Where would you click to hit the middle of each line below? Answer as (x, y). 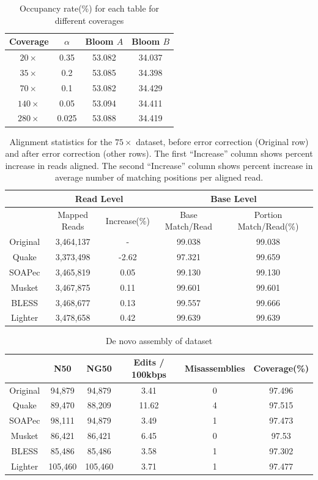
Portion (268, 214)
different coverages (89, 20)
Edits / (149, 362)
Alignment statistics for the (61, 141)
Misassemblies (215, 368)
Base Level (234, 198)
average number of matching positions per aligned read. (159, 177)
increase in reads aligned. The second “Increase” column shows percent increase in (159, 165)
